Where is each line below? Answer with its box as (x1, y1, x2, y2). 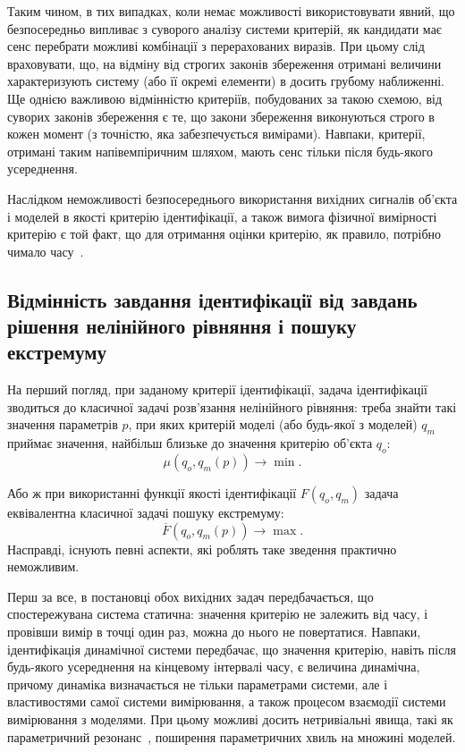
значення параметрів (7, 415, 118, 434)
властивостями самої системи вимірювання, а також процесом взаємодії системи (7, 692, 446, 711)
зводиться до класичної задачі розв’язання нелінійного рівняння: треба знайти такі (7, 397, 457, 416)
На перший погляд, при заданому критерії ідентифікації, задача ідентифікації (7, 380, 428, 399)
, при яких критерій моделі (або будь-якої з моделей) (128, 415, 418, 434)
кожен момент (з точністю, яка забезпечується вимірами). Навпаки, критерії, (7, 124, 426, 143)
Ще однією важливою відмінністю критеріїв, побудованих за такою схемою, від (7, 89, 443, 107)
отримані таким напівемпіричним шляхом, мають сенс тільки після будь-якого (7, 141, 433, 160)
